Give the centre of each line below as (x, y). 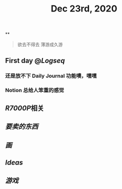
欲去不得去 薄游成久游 (40, 44)
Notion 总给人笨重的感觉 (34, 90)
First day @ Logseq (35, 60)
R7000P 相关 (24, 108)
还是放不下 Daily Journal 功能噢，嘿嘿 (51, 75)
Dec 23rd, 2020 (84, 9)
